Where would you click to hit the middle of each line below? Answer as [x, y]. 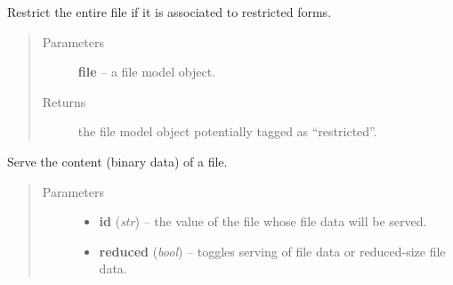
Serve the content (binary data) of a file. [117, 161]
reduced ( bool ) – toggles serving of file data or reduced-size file [272, 251]
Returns [64, 101]
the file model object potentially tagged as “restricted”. [227, 131]
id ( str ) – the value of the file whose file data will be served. [263, 221]
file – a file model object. [146, 72]
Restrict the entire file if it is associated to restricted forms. [170, 12]
